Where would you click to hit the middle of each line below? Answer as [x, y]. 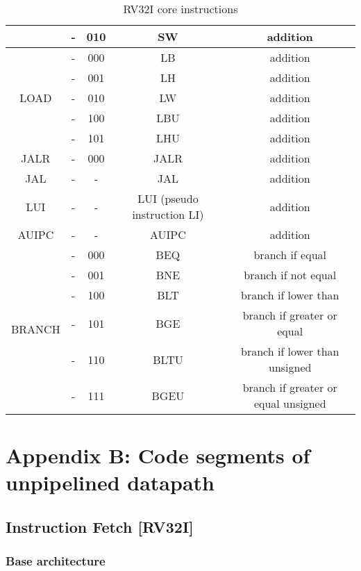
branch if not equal [290, 275]
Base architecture [56, 561]
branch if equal [290, 255]
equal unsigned [290, 403]
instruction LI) [168, 214]
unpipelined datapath [110, 482]
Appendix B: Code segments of [158, 455]
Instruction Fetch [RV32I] [100, 526]
